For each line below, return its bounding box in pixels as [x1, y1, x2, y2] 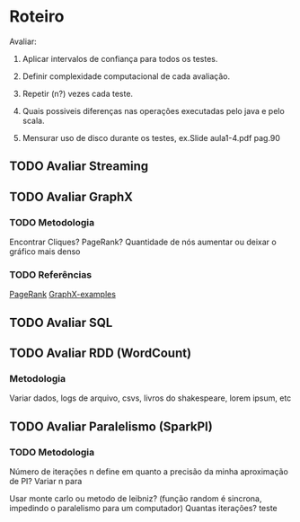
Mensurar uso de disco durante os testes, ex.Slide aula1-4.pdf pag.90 [22, 132, 281, 143]
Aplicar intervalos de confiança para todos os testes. [22, 53, 218, 64]
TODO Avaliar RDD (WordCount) [9, 346, 191, 361]
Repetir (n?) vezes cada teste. [22, 88, 133, 99]
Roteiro [9, 6, 65, 27]
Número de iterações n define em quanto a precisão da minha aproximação [9, 466, 289, 477]
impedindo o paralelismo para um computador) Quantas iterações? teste [9, 503, 278, 514]
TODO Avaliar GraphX [9, 189, 133, 204]
